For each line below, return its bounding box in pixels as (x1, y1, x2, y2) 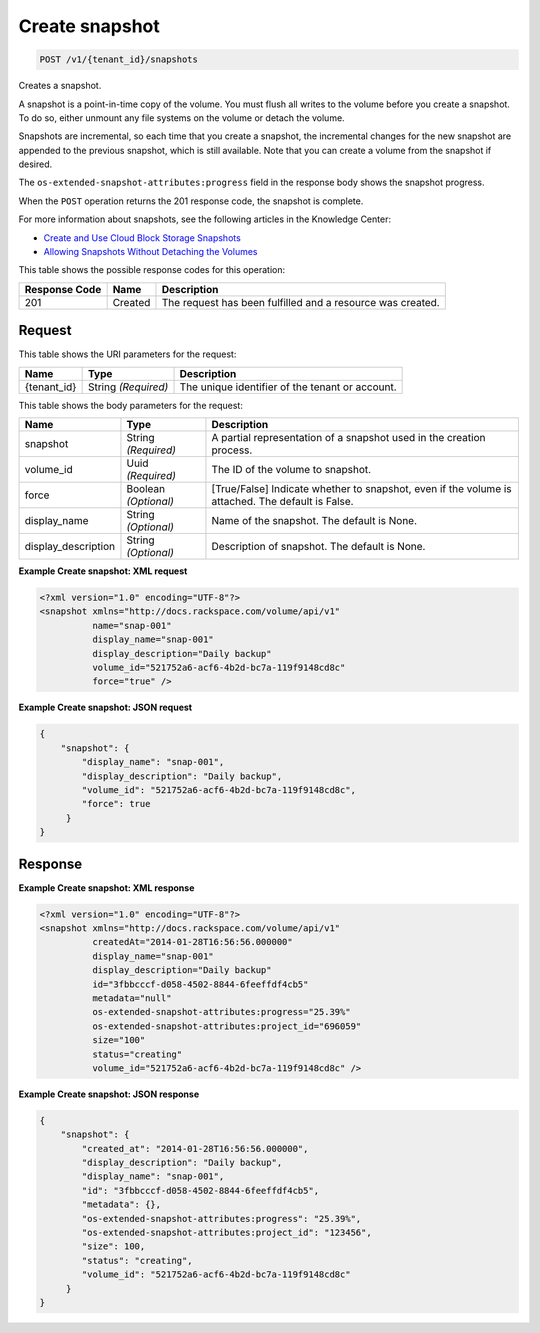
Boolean (126, 482, 165, 496)
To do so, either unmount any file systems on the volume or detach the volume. (18, 111, 345, 124)
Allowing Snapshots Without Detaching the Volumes (43, 246, 259, 258)
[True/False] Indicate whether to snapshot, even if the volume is (211, 482, 512, 496)
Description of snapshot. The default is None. (211, 540, 426, 554)
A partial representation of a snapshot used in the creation (211, 431, 486, 445)
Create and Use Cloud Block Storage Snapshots (43, 231, 242, 244)
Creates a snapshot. (18, 80, 102, 92)
